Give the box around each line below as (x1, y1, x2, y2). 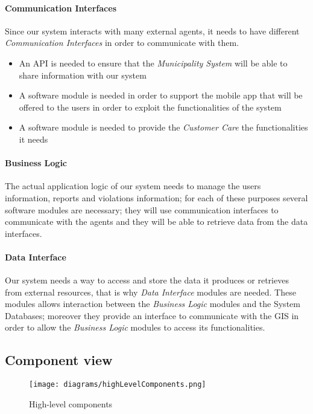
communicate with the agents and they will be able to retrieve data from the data (5, 215, 308, 228)
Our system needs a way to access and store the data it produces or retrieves (5, 274, 289, 286)
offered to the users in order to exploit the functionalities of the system (19, 100, 282, 113)
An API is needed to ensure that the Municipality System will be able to (19, 56, 288, 69)
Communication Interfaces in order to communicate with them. (5, 36, 239, 49)
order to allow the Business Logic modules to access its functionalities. (5, 321, 265, 334)
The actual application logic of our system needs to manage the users (5, 180, 261, 192)
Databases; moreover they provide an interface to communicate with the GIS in (5, 309, 299, 322)
